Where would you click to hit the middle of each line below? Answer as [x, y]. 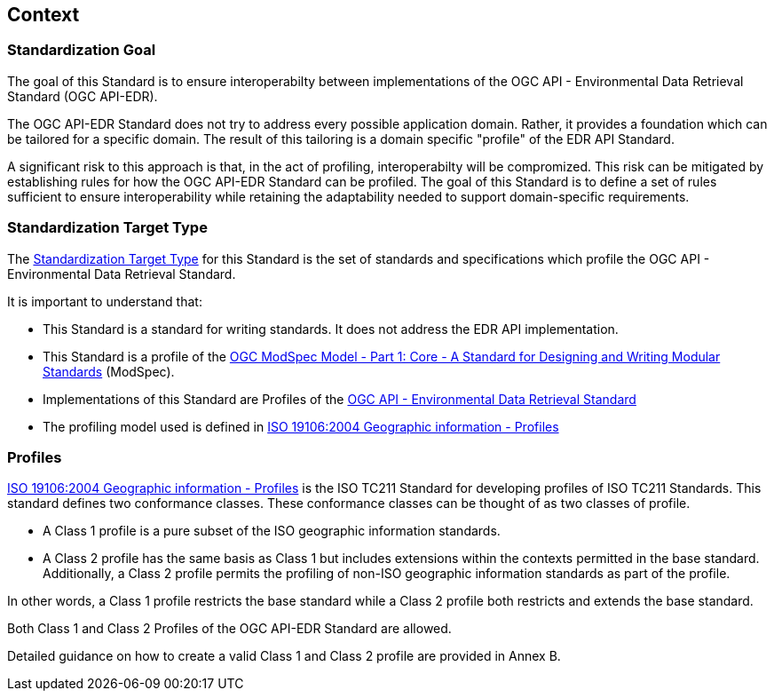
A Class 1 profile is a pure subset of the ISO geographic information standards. [272, 531]
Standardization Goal [82, 50]
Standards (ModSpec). [109, 371]
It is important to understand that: [105, 301]
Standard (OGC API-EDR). [83, 96]
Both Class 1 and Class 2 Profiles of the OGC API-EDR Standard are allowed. [229, 629]
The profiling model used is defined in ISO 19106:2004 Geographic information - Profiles [301, 426]
